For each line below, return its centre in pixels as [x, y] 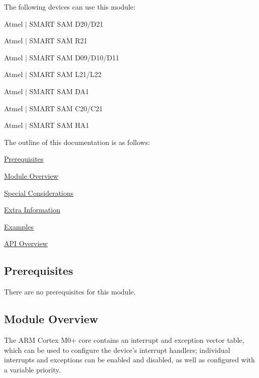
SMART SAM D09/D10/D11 [74, 57]
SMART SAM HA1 [59, 125]
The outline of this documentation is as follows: [77, 142]
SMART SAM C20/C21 [66, 108]
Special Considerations [39, 193]
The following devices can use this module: [70, 7]
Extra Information [32, 210]
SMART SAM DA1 [59, 91]
